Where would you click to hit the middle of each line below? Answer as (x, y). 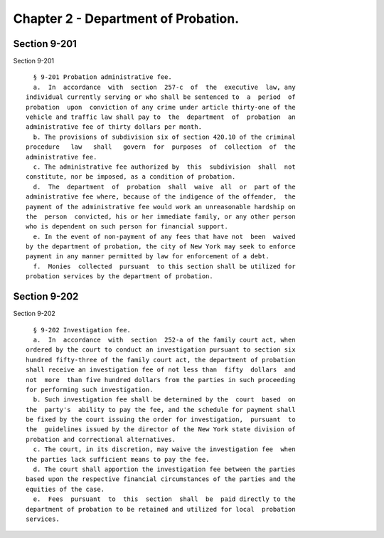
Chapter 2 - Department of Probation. (126, 19)
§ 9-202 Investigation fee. (82, 330)
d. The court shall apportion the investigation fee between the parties (164, 469)
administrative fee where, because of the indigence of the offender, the (161, 197)
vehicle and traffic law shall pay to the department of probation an (161, 117)
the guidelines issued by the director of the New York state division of (161, 429)
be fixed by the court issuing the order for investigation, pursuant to (161, 420)
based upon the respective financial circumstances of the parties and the (161, 479)
